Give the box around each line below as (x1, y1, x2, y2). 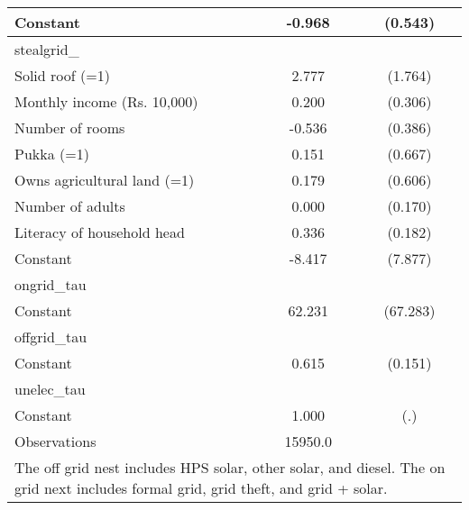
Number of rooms (14, 117, 125, 138)
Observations (14, 431, 97, 451)
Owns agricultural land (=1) (14, 169, 195, 190)
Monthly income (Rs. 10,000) (14, 91, 198, 112)
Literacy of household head (14, 222, 185, 242)
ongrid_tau (14, 274, 87, 295)
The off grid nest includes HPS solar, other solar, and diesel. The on (14, 457, 446, 478)
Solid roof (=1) (14, 65, 110, 86)
